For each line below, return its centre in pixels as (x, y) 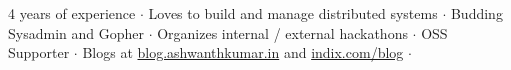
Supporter (39, 52)
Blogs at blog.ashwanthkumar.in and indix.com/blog (243, 52)
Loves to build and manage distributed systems (293, 13)
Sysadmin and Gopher (76, 32)
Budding (476, 13)
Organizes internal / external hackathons (282, 32)
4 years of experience (72, 13)
